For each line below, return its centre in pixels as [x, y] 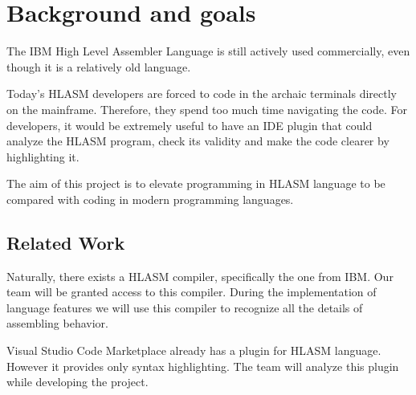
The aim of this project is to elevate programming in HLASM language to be [196, 183]
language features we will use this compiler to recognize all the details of [185, 307]
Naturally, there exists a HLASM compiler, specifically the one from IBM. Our [200, 276]
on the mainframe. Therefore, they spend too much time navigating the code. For [207, 109]
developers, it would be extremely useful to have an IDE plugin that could [190, 125]
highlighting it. [43, 156]
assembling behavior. [57, 323]
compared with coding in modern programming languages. [150, 199]
